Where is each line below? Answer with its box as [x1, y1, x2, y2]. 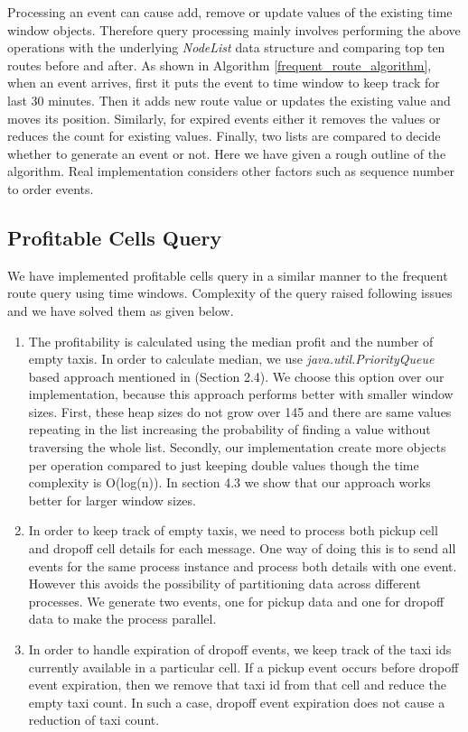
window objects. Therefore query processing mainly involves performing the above [7, 20, 461, 39]
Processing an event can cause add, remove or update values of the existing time [7, 3, 453, 21]
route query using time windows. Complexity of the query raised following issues [7, 283, 453, 302]
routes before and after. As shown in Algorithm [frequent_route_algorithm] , [7, 55, 432, 74]
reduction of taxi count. [28, 710, 160, 729]
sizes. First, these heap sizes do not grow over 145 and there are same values [28, 402, 452, 421]
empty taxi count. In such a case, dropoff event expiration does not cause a [28, 692, 445, 711]
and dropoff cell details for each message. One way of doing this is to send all [28, 539, 456, 558]
